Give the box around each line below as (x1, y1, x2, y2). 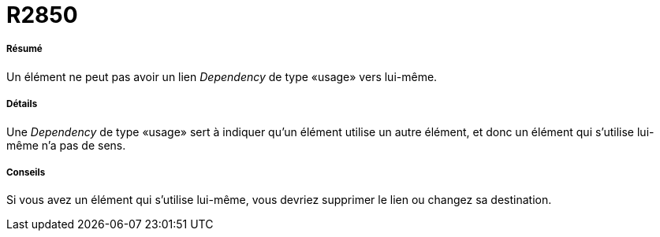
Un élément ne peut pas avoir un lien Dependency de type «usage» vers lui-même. (6, 69, 438, 83)
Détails (6, 98, 38, 110)
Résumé (6, 43, 43, 55)
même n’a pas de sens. (6, 138, 126, 152)
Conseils (6, 166, 46, 178)
